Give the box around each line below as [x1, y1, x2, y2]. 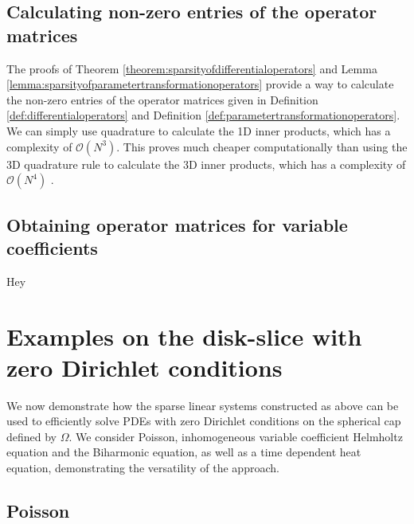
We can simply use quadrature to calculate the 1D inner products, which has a [6, 122, 391, 139]
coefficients [6, 235, 98, 260]
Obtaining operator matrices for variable [6, 212, 348, 237]
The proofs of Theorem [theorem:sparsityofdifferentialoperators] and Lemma [6, 60, 377, 76]
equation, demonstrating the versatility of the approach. [6, 459, 279, 476]
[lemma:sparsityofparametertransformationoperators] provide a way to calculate [6, 76, 394, 92]
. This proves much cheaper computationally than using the [116, 138, 408, 154]
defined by [6, 428, 57, 444]
